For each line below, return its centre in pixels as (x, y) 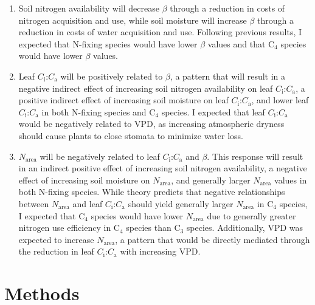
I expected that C (52, 215)
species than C (153, 228)
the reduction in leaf (56, 251)
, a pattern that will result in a (228, 76)
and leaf (88, 203)
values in (291, 180)
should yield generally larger (181, 203)
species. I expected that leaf (213, 111)
